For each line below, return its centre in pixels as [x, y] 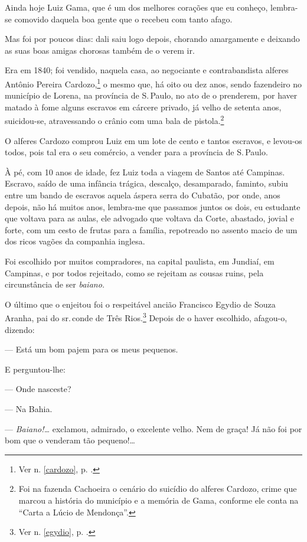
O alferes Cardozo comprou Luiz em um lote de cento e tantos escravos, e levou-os [153, 140]
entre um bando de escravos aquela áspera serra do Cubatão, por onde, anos [143, 195]
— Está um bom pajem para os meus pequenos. [92, 349]
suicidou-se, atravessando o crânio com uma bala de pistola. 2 [115, 120]
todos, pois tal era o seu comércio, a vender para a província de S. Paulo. [136, 152]
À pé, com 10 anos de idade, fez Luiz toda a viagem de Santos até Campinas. [145, 172]
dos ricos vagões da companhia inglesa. [75, 241]
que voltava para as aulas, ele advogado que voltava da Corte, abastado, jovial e [149, 218]
